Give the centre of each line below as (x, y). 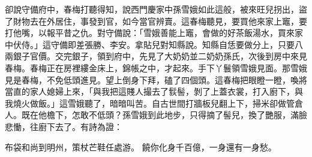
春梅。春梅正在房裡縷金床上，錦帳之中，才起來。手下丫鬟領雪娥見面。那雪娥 (156, 67)
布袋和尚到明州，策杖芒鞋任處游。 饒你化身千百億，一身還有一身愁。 (141, 147)
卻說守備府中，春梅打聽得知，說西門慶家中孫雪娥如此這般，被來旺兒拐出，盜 (156, 9)
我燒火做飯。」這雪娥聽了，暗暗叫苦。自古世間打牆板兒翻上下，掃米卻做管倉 (154, 103)
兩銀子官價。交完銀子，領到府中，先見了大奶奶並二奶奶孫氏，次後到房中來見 (156, 56)
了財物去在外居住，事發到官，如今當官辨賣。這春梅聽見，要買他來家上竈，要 (156, 21)
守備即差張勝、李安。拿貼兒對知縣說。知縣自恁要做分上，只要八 (177, 44)
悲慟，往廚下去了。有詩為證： (64, 126)
